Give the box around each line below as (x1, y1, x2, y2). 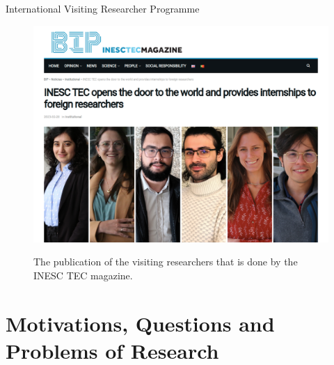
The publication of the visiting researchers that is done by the (33, 254, 298, 269)
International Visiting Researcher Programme (6, 1, 200, 15)
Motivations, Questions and (6, 309, 275, 337)
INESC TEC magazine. (33, 267, 133, 282)
